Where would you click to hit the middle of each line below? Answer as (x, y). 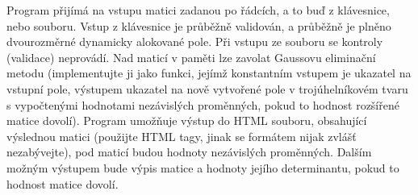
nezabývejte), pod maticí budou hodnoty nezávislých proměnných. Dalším (189, 152)
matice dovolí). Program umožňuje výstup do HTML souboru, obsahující (187, 120)
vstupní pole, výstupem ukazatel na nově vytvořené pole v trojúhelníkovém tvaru (207, 88)
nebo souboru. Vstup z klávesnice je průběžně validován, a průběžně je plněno (199, 25)
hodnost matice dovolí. (63, 183)
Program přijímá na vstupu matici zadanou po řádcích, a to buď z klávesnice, (198, 10)
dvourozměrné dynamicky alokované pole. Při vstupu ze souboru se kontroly (195, 41)
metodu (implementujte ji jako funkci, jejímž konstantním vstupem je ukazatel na (209, 73)
